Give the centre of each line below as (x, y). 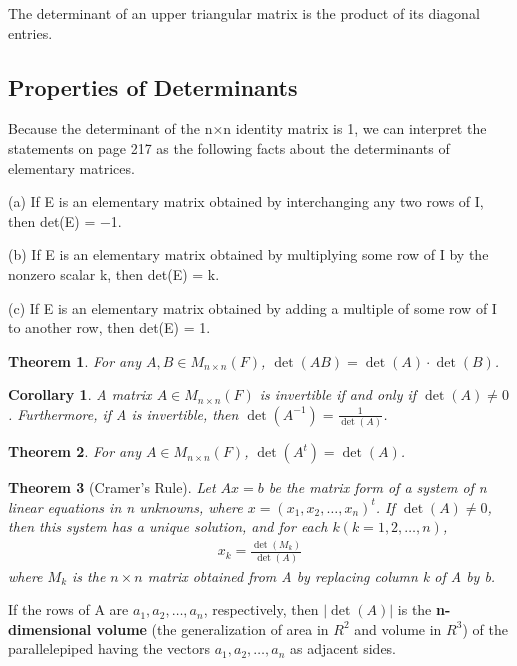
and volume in (398, 628)
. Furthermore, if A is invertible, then (123, 413)
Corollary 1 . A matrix (80, 394)
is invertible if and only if (338, 394)
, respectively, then (261, 609)
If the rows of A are (68, 609)
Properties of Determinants (153, 86)
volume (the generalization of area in (212, 628)
